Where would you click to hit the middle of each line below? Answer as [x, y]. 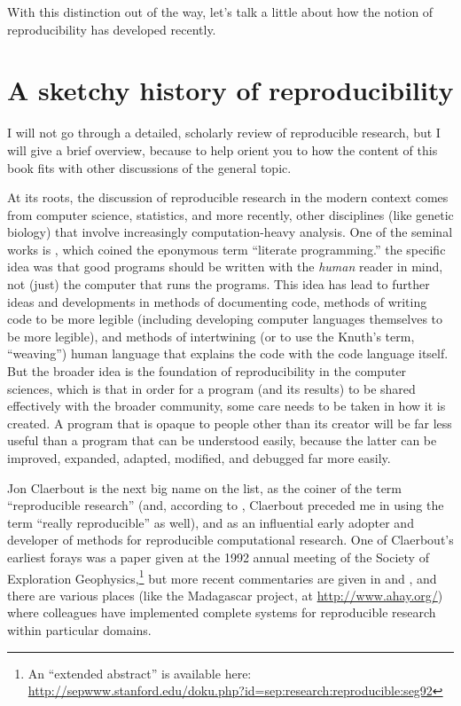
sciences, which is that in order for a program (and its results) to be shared [211, 388]
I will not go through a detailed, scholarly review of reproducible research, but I [224, 133]
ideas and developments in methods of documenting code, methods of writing [217, 301]
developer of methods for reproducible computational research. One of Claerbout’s [230, 540]
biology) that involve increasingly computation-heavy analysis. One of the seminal [230, 232]
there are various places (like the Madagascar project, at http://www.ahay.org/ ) [225, 595]
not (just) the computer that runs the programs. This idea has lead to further [219, 284]
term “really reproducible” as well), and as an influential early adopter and [211, 522]
